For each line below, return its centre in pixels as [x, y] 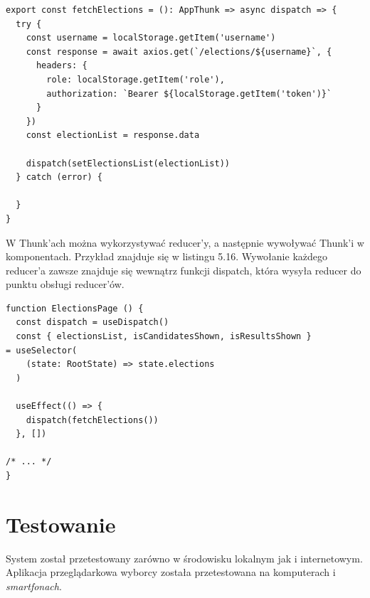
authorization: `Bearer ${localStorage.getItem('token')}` [189, 94]
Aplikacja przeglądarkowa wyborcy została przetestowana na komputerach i [171, 572]
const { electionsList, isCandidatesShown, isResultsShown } [164, 337]
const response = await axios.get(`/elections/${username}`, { [179, 52]
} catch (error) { [59, 177]
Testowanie [61, 524]
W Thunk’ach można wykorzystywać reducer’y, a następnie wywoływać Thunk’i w [185, 242]
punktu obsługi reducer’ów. [65, 284]
